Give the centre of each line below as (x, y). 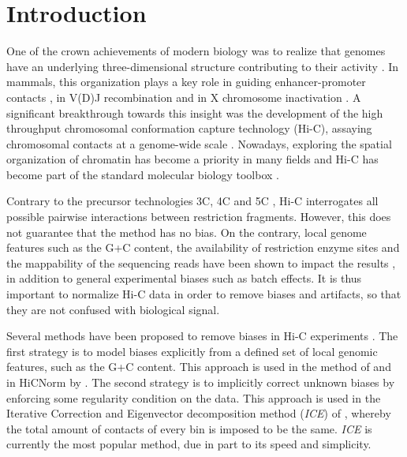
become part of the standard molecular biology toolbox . (143, 174)
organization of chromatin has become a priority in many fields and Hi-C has (192, 159)
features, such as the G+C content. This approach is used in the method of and (199, 367)
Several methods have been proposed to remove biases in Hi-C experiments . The (202, 336)
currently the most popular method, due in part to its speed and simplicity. (189, 444)
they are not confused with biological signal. (113, 309)
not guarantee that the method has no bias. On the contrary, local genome (187, 232)
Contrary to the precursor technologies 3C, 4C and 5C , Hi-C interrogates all (192, 201)
